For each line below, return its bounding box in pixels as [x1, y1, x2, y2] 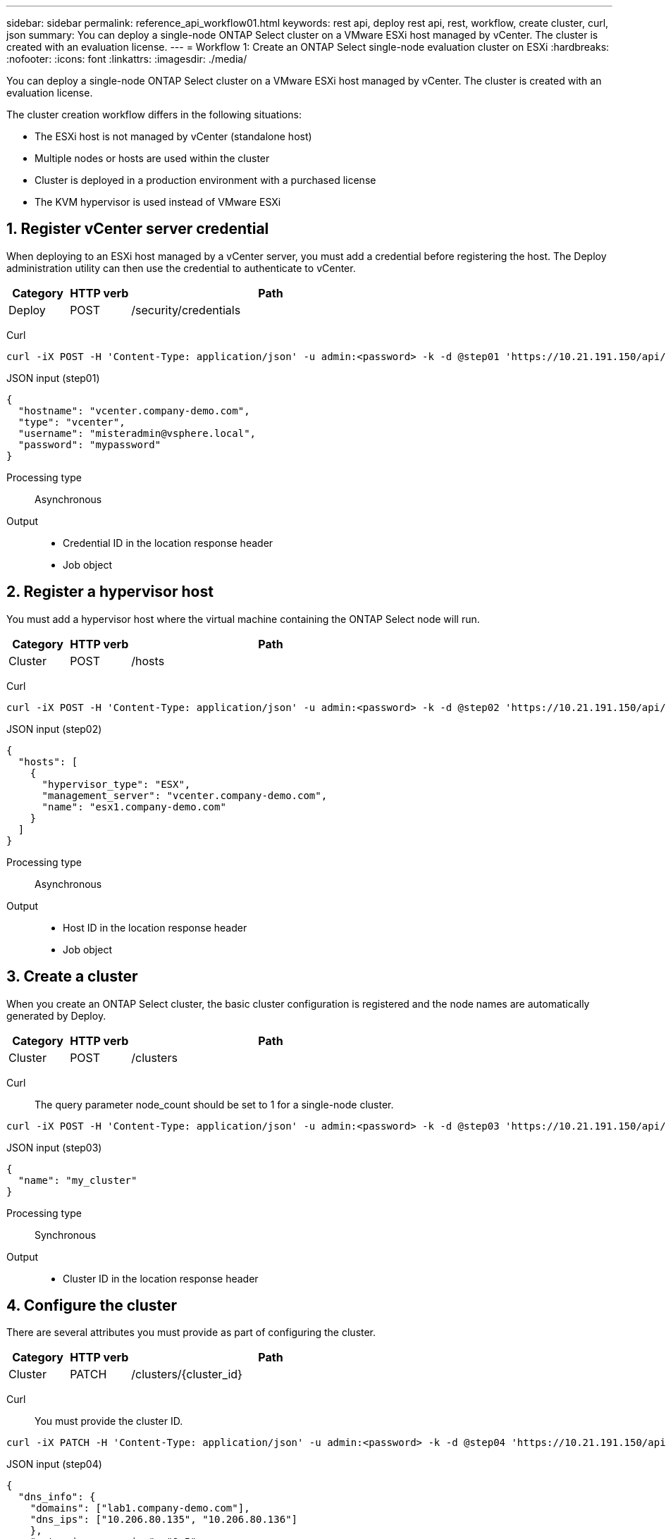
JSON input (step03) [6, 1141, 102, 1154]
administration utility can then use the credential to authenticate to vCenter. [6, 261, 356, 274]
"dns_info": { [18, 1491, 96, 1503]
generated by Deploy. [6, 1009, 106, 1022]
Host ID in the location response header [63, 921, 247, 934]
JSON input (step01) [6, 371, 100, 384]
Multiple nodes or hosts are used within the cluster [35, 152, 270, 164]
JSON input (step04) [6, 1458, 102, 1471]
